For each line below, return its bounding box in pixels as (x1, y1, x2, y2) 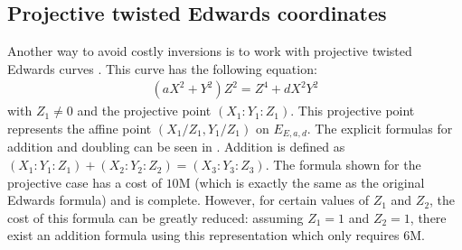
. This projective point (290, 101, 415, 120)
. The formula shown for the (265, 155, 421, 174)
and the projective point (77, 101, 212, 120)
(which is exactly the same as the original (194, 172, 425, 191)
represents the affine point (7, 119, 152, 138)
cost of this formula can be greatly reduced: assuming (7, 208, 304, 227)
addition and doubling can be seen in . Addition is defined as (7, 137, 345, 156)
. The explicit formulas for (306, 119, 453, 138)
